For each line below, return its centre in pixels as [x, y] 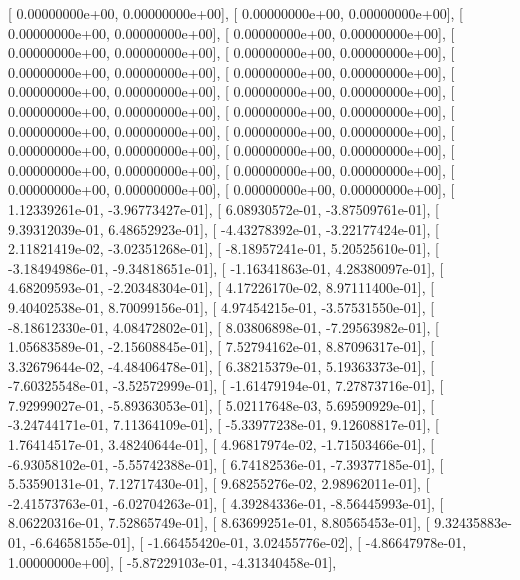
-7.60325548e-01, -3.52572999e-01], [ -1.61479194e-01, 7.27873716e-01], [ [226, 385]
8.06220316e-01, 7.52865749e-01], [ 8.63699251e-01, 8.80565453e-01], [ [219, 522]
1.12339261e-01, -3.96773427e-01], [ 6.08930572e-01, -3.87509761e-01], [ [223, 208]
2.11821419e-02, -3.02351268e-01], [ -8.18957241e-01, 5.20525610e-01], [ [223, 248]
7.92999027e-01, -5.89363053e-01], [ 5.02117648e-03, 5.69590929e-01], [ [221, 404]
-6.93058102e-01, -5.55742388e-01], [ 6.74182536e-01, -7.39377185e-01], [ [226, 463]
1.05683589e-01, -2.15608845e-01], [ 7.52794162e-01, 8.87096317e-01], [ [221, 346]
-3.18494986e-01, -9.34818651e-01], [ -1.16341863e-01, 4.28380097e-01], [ [226, 267]
